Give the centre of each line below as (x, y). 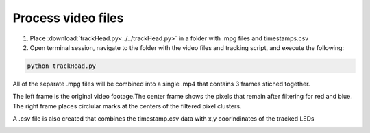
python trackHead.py (61, 66)
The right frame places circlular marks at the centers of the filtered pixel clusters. (127, 106)
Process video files (68, 18)
